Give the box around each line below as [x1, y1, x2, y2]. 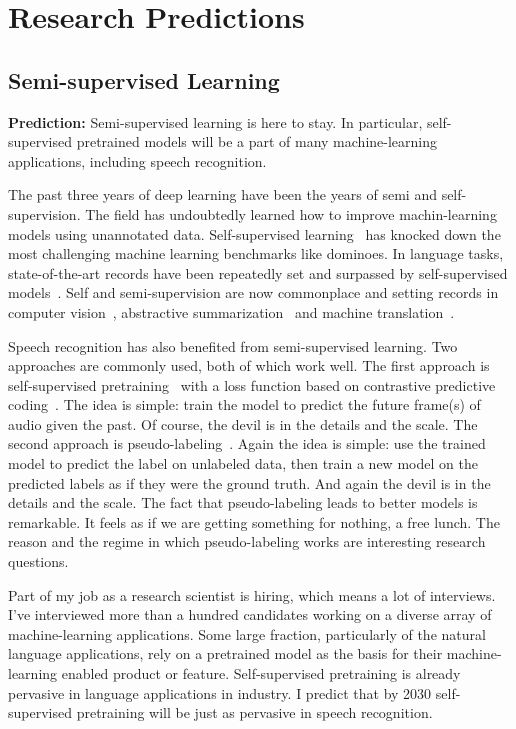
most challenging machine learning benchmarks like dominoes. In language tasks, [8, 243, 504, 264]
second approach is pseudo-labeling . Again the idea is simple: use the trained [8, 433, 486, 454]
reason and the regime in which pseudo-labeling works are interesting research [8, 531, 486, 552]
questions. [8, 551, 69, 572]
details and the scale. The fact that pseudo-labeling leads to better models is [8, 492, 478, 513]
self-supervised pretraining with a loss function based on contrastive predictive [8, 374, 496, 395]
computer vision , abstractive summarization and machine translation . [8, 301, 455, 322]
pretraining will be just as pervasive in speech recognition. [76, 702, 433, 723]
